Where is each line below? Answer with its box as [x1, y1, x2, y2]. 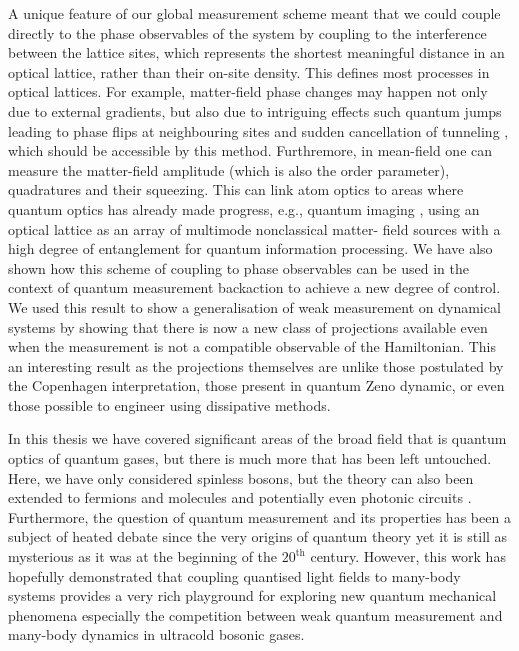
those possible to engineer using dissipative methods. [8, 394, 331, 415]
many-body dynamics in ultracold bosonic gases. [8, 624, 305, 645]
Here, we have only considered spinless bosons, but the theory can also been [8, 467, 474, 488]
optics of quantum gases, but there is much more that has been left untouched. [8, 448, 492, 469]
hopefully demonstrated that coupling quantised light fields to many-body [8, 565, 461, 586]
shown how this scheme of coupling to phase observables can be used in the [8, 257, 469, 278]
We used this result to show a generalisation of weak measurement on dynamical [8, 296, 501, 317]
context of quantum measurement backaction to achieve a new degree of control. [8, 277, 501, 298]
